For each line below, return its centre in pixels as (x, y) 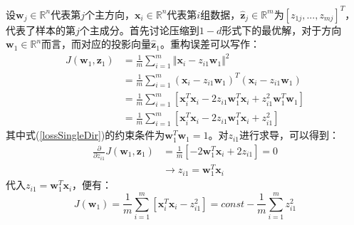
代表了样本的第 (41, 30)
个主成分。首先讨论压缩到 (139, 30)
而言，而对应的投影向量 (97, 44)
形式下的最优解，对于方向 (282, 30)
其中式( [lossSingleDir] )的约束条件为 (85, 135)
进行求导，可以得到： (289, 135)
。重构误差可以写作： (210, 44)
